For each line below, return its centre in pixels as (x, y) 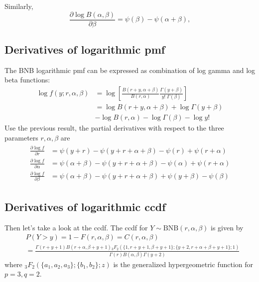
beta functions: (27, 80)
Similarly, (19, 6)
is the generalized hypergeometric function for (183, 264)
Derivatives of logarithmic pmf (85, 49)
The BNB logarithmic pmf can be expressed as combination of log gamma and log (130, 70)
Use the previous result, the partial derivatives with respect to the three (114, 128)
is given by (227, 227)
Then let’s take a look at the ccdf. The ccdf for (76, 227)
